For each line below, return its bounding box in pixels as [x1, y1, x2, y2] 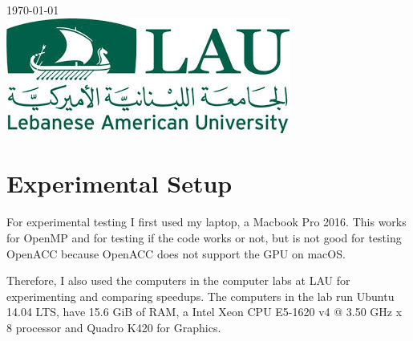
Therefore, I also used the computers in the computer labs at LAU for [6, 272, 350, 289]
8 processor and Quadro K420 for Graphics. [6, 319, 221, 335]
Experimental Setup [6, 167, 233, 200]
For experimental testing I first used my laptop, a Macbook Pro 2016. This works [6, 213, 407, 230]
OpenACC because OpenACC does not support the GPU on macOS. [6, 245, 346, 262]
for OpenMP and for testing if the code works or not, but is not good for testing [6, 229, 402, 246]
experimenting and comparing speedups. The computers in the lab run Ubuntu [6, 287, 395, 304]
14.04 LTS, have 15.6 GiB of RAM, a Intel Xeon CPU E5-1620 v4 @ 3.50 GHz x [6, 303, 403, 320]
